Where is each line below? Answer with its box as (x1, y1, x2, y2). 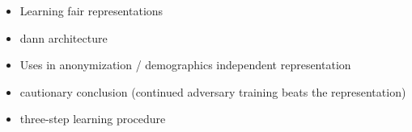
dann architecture (19, 29, 108, 46)
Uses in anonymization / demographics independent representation (19, 56, 351, 73)
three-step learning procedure (19, 110, 166, 127)
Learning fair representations (19, 2, 164, 19)
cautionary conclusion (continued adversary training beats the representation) (19, 83, 406, 100)
